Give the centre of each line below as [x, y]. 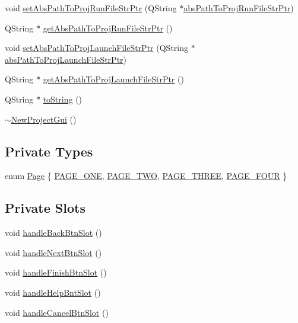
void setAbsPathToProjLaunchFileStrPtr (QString [96, 48]
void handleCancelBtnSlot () [57, 312]
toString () [63, 99]
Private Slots [45, 208]
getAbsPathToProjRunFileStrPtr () [108, 28]
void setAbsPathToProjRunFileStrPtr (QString [91, 8]
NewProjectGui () [44, 119]
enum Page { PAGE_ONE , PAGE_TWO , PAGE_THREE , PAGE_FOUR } [146, 176]
